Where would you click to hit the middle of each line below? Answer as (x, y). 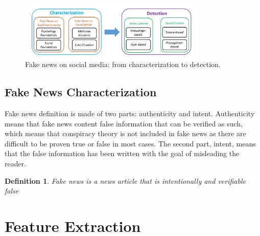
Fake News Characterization (81, 92)
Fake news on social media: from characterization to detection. (123, 64)
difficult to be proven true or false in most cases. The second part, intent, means (130, 143)
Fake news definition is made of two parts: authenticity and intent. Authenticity (130, 113)
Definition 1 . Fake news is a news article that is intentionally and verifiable (125, 180)
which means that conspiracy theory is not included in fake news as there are (125, 133)
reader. (16, 164)
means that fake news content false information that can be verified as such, (124, 123)
